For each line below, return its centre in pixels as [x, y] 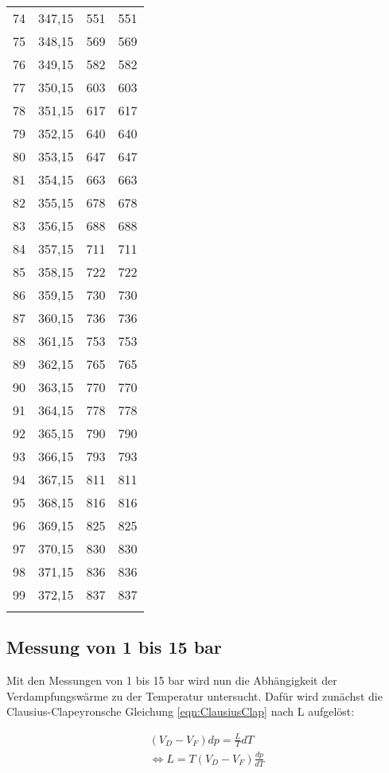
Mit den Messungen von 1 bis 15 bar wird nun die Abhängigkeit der [172, 680]
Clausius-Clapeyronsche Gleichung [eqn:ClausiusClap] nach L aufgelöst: [181, 711]
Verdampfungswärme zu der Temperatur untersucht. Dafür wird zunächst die [194, 695]
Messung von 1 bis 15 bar [114, 647]
